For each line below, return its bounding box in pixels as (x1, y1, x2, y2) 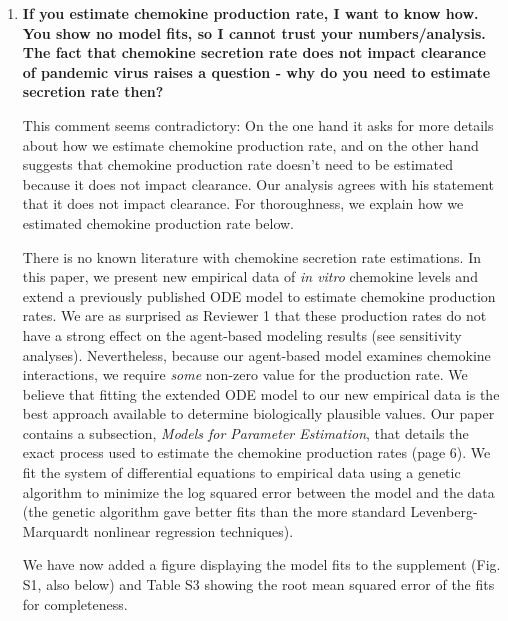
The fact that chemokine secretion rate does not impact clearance (22, 42, 486, 63)
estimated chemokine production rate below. (22, 212, 295, 233)
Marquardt (22, 520, 90, 541)
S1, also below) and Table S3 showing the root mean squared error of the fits (22, 574, 495, 595)
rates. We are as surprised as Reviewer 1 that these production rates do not (22, 305, 487, 326)
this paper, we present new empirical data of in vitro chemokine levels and (22, 266, 478, 287)
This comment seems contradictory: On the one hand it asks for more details (22, 114, 494, 135)
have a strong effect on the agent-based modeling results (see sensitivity (22, 324, 462, 345)
